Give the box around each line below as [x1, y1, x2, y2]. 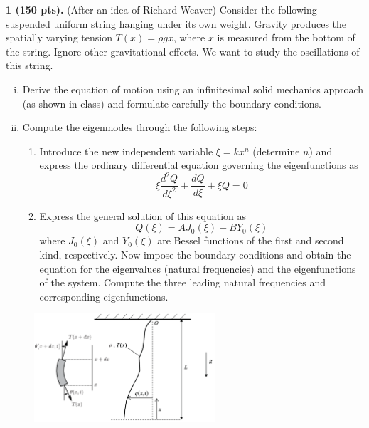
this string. [6, 58, 53, 73]
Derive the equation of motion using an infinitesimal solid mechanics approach [22, 81, 364, 96]
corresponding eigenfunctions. [39, 288, 169, 303]
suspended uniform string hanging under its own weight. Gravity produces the [6, 16, 347, 31]
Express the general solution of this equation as [39, 208, 246, 223]
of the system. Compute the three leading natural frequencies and [39, 275, 326, 290]
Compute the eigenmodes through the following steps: [22, 120, 257, 135]
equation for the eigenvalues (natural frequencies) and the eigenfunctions [39, 261, 356, 276]
